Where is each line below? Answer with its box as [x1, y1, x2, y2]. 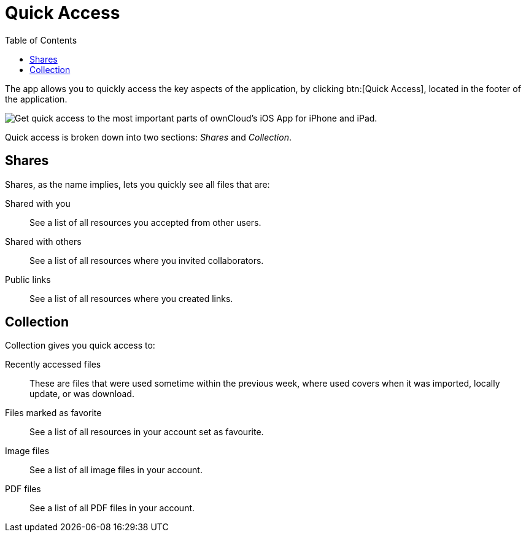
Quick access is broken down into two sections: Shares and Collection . [5, 131, 292, 142]
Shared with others [5, 236, 82, 247]
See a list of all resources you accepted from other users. [29, 217, 261, 228]
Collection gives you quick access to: [5, 340, 155, 351]
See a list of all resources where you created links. [29, 293, 233, 304]
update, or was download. [29, 388, 134, 400]
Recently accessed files [5, 359, 101, 370]
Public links [5, 274, 51, 285]
